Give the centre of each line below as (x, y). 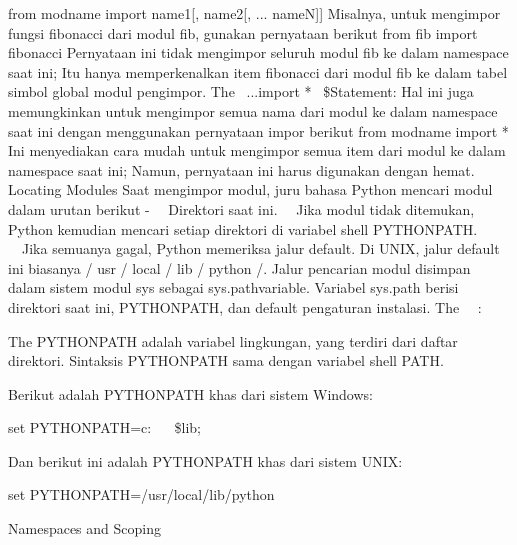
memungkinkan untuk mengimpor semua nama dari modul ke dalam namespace (253, 110)
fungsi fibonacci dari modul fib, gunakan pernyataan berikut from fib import (243, 32)
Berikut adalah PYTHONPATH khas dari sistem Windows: (190, 393)
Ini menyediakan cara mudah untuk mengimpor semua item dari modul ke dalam (257, 150)
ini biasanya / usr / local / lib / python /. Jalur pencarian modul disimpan (239, 267)
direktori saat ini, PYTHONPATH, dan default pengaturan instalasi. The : (245, 306)
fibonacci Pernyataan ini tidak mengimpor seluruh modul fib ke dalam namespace (258, 52)
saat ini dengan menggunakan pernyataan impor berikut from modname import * (258, 130)
